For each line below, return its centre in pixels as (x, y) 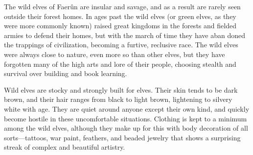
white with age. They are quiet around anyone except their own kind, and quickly (127, 108)
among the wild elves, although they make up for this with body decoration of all (126, 128)
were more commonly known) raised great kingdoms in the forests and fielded (120, 26)
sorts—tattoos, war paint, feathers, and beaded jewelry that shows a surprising (122, 137)
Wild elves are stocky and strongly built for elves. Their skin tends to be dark (121, 89)
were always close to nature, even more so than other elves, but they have (115, 54)
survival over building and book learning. (66, 73)
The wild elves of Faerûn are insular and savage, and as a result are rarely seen (122, 6)
